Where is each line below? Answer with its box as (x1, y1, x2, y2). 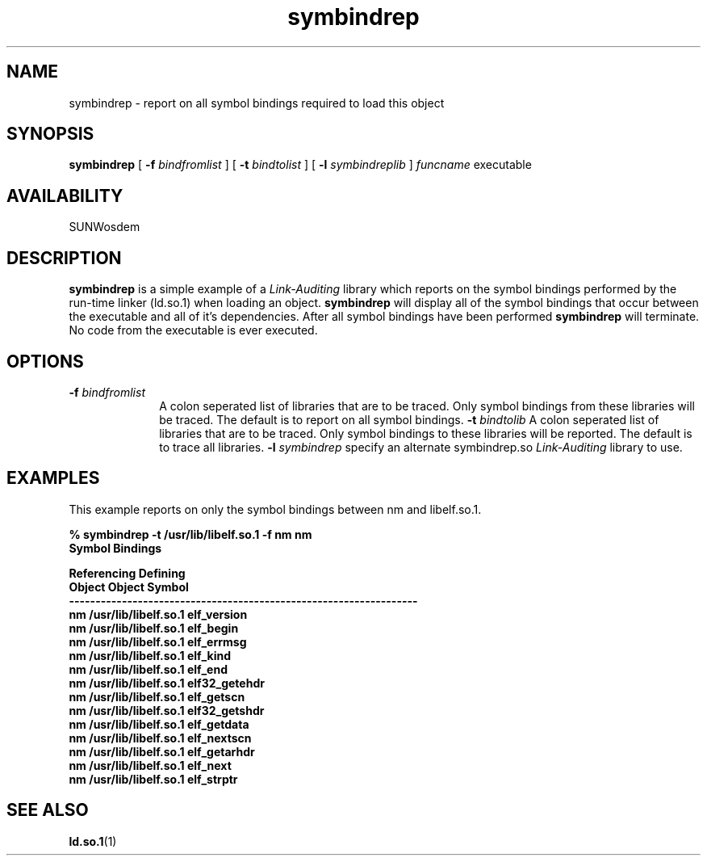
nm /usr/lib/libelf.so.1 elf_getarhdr (69, 744, 255, 759)
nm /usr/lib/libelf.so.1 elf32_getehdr (69, 675, 265, 690)
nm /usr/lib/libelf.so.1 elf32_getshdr (69, 703, 265, 717)
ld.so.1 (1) (69, 834, 117, 848)
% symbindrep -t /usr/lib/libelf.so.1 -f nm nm (69, 527, 312, 541)
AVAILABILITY (6, 185, 123, 206)
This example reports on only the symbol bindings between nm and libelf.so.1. (69, 502, 482, 516)
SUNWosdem (69, 220, 140, 234)
